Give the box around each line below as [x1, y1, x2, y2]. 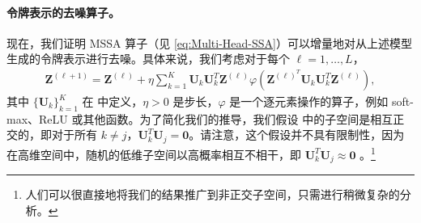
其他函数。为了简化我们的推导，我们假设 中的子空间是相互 [83, 110, 393, 127]
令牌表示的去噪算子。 [6, 3, 120, 20]
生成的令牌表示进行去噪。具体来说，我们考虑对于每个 [6, 50, 290, 67]
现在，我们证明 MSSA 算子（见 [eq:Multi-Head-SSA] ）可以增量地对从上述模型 [6, 34, 412, 51]
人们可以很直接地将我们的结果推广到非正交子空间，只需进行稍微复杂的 [25, 185, 400, 202]
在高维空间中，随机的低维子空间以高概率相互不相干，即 [6, 145, 301, 162]
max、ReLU [6, 110, 68, 127]
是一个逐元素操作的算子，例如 [229, 93, 389, 110]
